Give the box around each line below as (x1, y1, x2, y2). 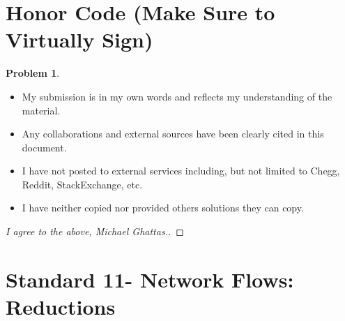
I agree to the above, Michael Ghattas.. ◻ (6, 224, 184, 239)
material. (22, 103, 61, 117)
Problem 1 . (6, 66, 60, 80)
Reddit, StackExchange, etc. (22, 177, 143, 191)
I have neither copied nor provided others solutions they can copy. (22, 200, 304, 215)
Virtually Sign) (6, 25, 153, 54)
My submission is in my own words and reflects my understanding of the (22, 89, 332, 103)
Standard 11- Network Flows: (6, 264, 294, 293)
